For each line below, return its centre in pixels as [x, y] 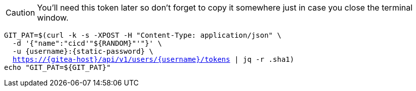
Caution [20, 13]
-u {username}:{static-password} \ [83, 51]
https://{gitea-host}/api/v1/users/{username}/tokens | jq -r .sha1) [153, 59]
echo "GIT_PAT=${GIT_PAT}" [57, 67]
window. [53, 18]
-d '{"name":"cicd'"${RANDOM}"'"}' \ [87, 43]
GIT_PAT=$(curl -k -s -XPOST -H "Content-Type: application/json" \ [143, 35]
